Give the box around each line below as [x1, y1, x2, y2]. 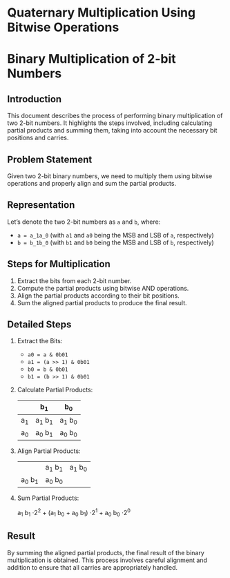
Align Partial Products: [17, 447, 81, 455]
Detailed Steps [7, 319, 72, 331]
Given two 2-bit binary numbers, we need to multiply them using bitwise [7, 172, 213, 180]
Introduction [7, 93, 62, 105]
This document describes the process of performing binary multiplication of [7, 112, 223, 120]
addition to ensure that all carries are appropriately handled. [7, 563, 178, 571]
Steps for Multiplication [7, 258, 111, 270]
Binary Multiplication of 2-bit [7, 51, 176, 67]
